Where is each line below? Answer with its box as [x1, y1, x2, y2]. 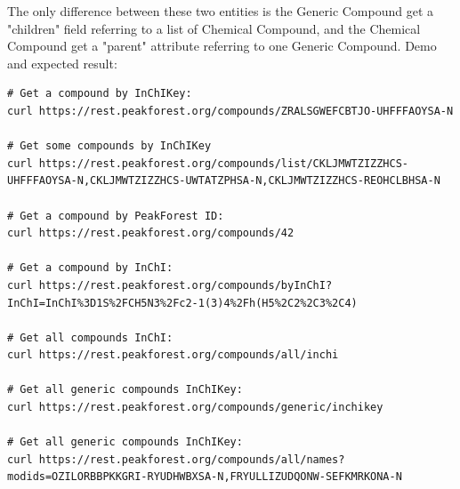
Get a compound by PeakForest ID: [20, 209, 224, 222]
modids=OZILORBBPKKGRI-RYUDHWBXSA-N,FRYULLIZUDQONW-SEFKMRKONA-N [7, 470, 402, 484]
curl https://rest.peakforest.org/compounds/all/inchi [7, 349, 339, 362]
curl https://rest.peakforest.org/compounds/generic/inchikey [7, 401, 383, 414]
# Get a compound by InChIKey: [7, 87, 192, 100]
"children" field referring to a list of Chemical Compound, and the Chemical [7, 19, 421, 37]
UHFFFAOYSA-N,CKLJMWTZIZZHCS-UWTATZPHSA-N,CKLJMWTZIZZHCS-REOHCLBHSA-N [7, 174, 440, 188]
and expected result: [7, 53, 117, 72]
